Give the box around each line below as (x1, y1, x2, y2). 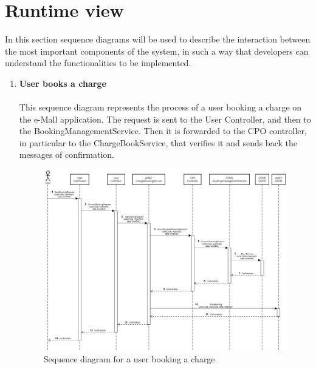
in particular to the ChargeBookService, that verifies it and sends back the (19, 136, 297, 149)
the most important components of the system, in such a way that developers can (5, 44, 309, 57)
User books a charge (19, 76, 106, 89)
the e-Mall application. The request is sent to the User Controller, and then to (19, 112, 311, 125)
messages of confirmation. (19, 148, 114, 161)
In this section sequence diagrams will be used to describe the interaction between (5, 33, 311, 46)
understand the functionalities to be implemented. (5, 56, 191, 69)
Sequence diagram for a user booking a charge (43, 352, 215, 365)
